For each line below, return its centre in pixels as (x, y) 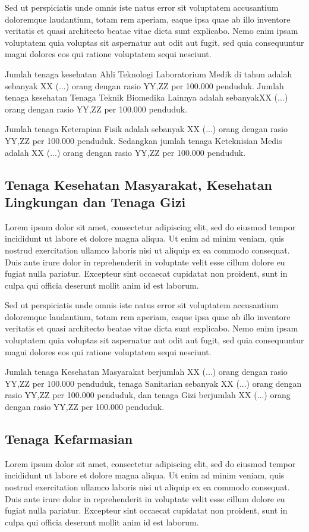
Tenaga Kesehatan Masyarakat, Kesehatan (138, 184)
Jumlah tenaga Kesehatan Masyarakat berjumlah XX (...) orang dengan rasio (146, 372)
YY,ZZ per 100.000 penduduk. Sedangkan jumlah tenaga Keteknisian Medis (144, 140)
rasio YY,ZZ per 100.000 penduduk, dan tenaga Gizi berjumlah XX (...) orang (148, 395)
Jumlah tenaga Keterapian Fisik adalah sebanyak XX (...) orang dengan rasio (146, 129)
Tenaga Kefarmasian (69, 439)
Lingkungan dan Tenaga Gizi (95, 201)
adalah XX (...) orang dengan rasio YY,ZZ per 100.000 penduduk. (125, 152)
